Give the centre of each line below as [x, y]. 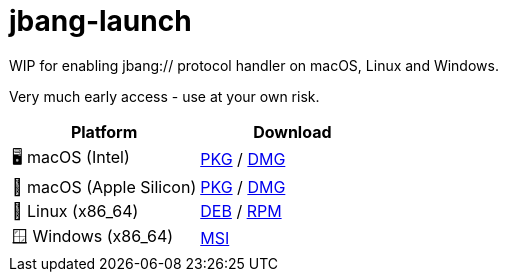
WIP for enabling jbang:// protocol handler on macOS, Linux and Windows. [254, 65]
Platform [104, 131]
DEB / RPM [241, 210]
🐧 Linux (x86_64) [75, 210]
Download [292, 131]
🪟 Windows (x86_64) [93, 235]
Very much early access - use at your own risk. [164, 96]
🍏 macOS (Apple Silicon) [104, 186]
